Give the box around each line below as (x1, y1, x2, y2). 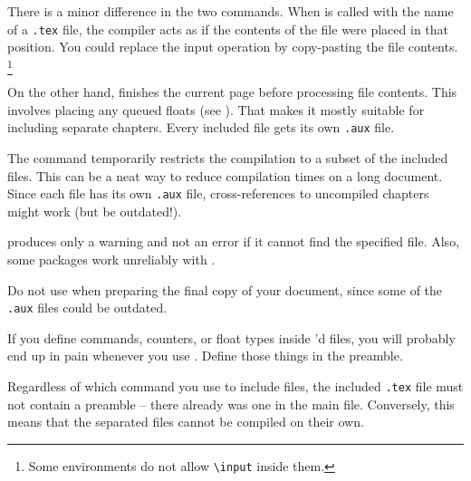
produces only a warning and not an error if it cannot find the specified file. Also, (7, 232, 460, 251)
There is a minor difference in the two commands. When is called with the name (7, 2, 454, 20)
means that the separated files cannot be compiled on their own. (7, 412, 364, 431)
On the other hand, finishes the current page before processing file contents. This (7, 82, 457, 101)
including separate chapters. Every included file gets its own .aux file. (7, 118, 395, 137)
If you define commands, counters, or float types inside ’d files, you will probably (7, 328, 456, 347)
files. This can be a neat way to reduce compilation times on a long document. (7, 166, 443, 185)
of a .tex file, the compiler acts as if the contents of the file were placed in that (7, 19, 449, 38)
